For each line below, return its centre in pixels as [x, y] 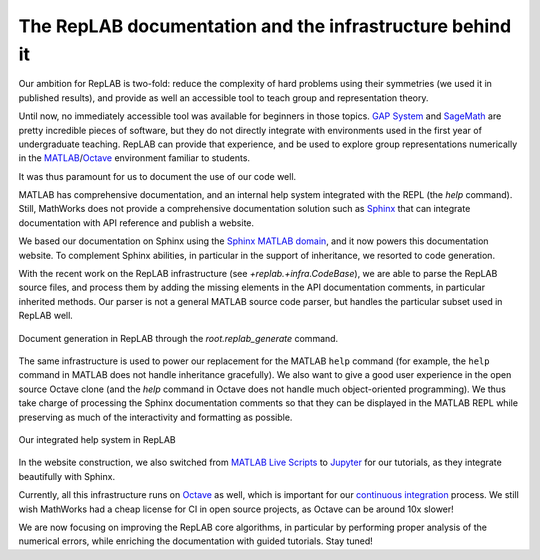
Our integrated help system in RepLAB [97, 439]
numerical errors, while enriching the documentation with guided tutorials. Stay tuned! [196, 541]
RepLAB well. [46, 316]
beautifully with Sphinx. [66, 476]
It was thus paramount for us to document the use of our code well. [157, 176]
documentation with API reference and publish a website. [136, 222]
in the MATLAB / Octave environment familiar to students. [134, 158]
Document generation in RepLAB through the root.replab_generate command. [178, 338]
